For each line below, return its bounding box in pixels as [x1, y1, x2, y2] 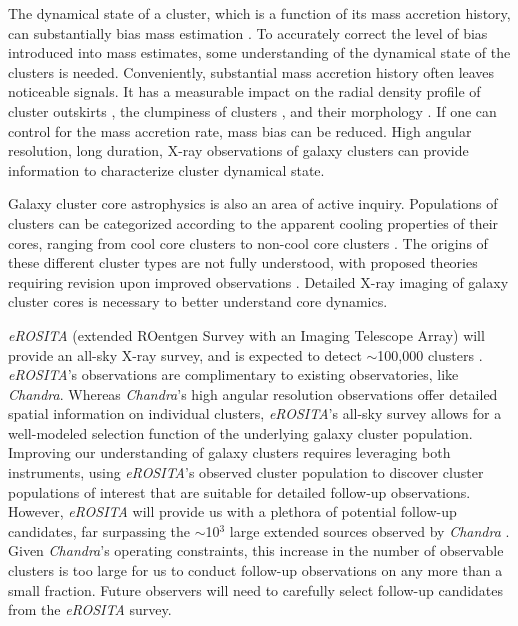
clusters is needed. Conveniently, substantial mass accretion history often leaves [8, 61, 495, 82]
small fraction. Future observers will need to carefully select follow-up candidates [8, 579, 504, 600]
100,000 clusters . [377, 344, 483, 365]
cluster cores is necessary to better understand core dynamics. [8, 291, 388, 312]
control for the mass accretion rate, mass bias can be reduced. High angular [8, 120, 472, 141]
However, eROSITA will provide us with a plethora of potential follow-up [8, 501, 457, 522]
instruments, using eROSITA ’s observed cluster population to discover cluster [8, 462, 484, 483]
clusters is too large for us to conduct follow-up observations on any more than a [8, 560, 503, 581]
